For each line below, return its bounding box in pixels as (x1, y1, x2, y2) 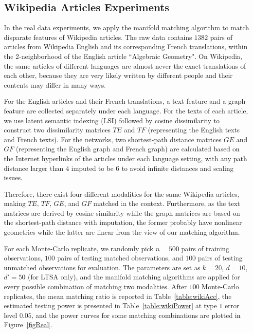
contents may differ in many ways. (4, 79, 106, 90)
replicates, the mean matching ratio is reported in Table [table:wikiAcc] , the (4, 291, 232, 301)
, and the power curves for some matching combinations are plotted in (31, 310, 241, 320)
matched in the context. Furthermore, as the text (93, 198, 240, 208)
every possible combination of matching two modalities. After (4, 281, 187, 292)
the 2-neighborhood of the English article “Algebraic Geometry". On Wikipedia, (4, 51, 242, 61)
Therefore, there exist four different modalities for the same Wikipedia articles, (4, 188, 239, 199)
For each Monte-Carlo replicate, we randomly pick (4, 243, 154, 253)
